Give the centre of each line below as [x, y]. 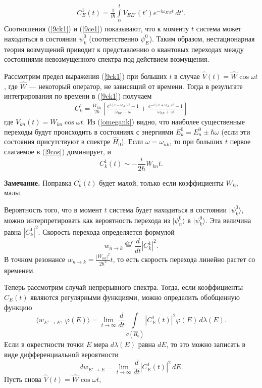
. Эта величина [228, 220]
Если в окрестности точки [44, 344]
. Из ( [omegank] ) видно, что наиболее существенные [164, 121]
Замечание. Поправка [38, 182]
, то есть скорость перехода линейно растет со [184, 259]
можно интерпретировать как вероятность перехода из [87, 220]
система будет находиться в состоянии [168, 209]
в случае [187, 76]
